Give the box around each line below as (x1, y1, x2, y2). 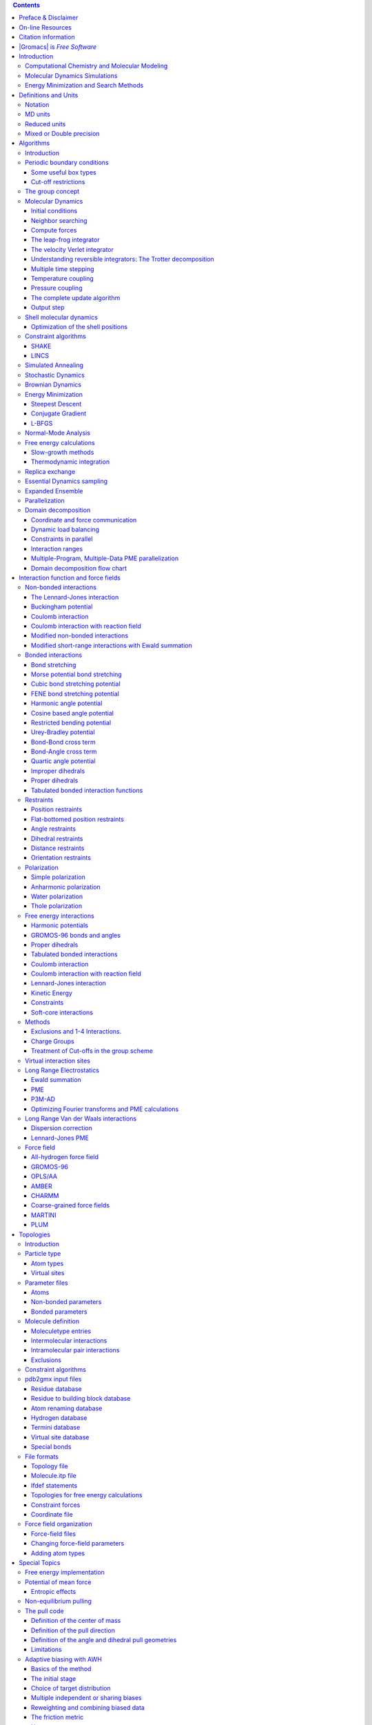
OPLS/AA (31, 1172, 58, 1181)
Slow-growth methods (31, 448, 94, 456)
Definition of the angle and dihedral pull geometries (31, 1636, 177, 1644)
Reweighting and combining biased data (31, 1703, 145, 1711)
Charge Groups (31, 1037, 75, 1045)
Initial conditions (31, 207, 78, 215)
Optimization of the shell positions (31, 322, 127, 331)
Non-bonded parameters (31, 1298, 102, 1306)
